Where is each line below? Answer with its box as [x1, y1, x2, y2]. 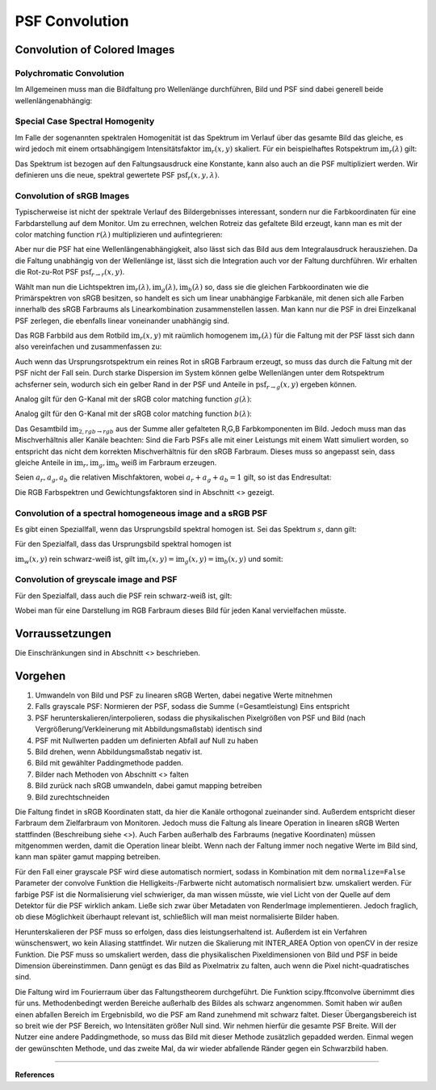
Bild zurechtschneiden [35, 792, 110, 802]
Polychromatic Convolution [15, 67, 124, 78]
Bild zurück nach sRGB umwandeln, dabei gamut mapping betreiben [35, 781, 262, 790]
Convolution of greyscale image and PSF [15, 574, 178, 585]
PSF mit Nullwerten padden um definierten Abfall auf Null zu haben [35, 736, 258, 745]
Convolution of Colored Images [15, 43, 175, 57]
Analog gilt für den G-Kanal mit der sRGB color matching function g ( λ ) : [15, 394, 252, 404]
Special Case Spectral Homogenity [15, 115, 155, 127]
